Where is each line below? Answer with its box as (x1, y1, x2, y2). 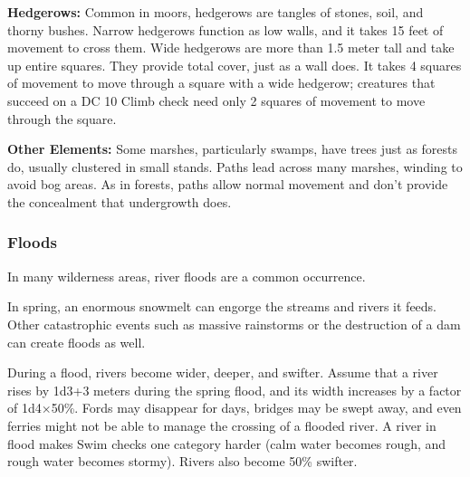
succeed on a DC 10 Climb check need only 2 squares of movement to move (7, 91, 426, 110)
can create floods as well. (7, 332, 146, 351)
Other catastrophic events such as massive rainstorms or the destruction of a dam (7, 314, 461, 333)
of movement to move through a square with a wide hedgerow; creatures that (7, 73, 436, 92)
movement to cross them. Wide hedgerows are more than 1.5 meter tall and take (7, 38, 455, 57)
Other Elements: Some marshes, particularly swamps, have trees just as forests (7, 139, 458, 158)
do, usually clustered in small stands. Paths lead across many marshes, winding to (7, 157, 463, 176)
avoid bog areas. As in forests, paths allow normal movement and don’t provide (7, 175, 448, 194)
